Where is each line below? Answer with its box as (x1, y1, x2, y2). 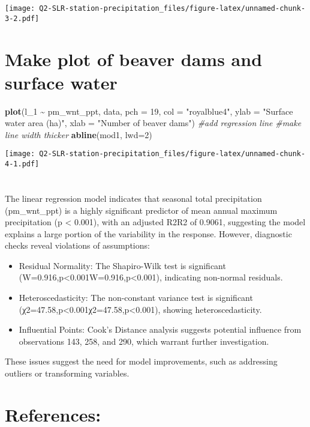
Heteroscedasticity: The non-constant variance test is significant (19, 291, 253, 304)
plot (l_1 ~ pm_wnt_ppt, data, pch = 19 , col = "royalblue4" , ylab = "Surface (5, 104, 293, 117)
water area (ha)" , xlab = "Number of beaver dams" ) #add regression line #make (5, 117, 302, 129)
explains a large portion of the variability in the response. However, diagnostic (5, 227, 292, 240)
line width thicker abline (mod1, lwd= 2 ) (5, 128, 152, 141)
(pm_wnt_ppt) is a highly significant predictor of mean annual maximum (5, 204, 278, 216)
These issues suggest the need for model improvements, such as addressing (5, 355, 278, 368)
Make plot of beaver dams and (5, 46, 263, 71)
